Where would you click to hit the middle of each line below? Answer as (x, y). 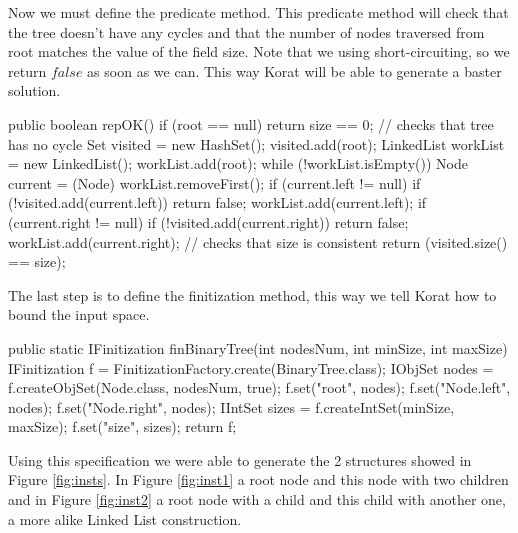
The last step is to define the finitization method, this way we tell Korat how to (252, 294)
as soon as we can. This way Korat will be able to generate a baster (294, 70)
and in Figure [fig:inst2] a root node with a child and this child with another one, (257, 499)
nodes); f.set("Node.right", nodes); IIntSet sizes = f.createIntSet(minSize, (231, 406)
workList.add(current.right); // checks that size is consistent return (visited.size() (258, 241)
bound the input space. (79, 314)
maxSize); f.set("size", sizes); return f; (122, 426)
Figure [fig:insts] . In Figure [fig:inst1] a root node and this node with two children (258, 479)
